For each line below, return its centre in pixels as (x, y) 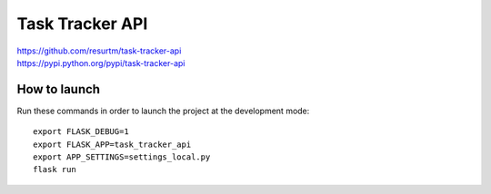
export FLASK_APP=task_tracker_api (112, 144)
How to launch (58, 89)
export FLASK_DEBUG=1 (81, 132)
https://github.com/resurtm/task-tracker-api (99, 51)
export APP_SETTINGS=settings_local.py (122, 157)
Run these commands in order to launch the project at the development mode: (163, 111)
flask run (55, 170)
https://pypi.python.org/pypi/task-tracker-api (101, 63)
